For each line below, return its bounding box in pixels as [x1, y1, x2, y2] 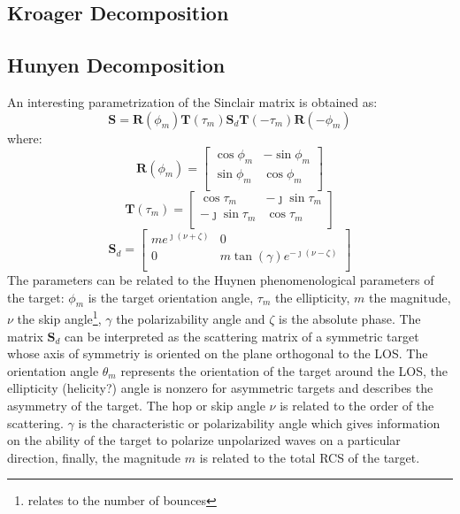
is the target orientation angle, [88, 288, 254, 306]
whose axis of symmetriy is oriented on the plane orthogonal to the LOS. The [7, 344, 428, 363]
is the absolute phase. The [279, 310, 421, 328]
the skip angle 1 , [17, 307, 102, 328]
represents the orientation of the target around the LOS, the [120, 361, 448, 380]
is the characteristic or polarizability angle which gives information [78, 413, 441, 432]
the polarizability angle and [116, 310, 265, 328]
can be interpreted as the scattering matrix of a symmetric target [65, 326, 419, 345]
